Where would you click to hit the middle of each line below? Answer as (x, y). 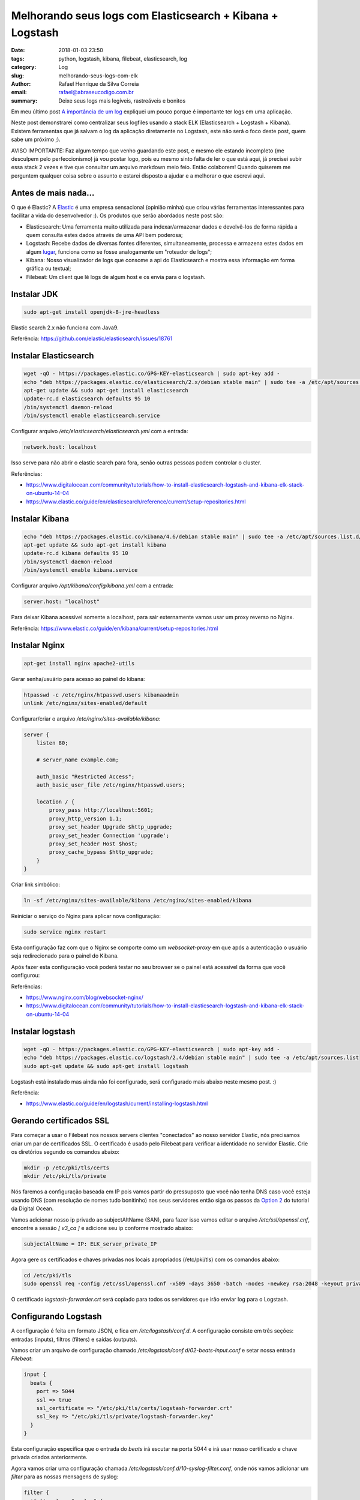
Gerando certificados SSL (60, 1121)
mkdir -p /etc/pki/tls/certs (67, 1168)
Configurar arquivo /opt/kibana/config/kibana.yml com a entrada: (92, 586)
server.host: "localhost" (62, 602)
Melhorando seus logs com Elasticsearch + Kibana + (145, 16)
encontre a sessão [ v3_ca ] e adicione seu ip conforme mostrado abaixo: (102, 1228)
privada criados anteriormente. (49, 1457)
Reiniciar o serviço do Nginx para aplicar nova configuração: (86, 916)
